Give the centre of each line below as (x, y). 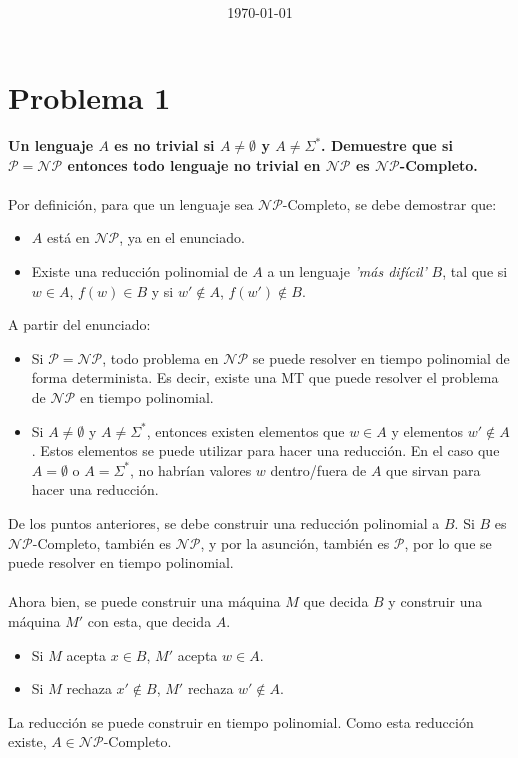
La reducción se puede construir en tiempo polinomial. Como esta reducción (241, 721)
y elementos (427, 430)
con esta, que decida (149, 620)
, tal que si (475, 271)
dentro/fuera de (318, 469)
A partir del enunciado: (79, 324)
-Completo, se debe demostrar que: (389, 203)
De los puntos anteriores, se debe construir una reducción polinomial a (224, 522)
